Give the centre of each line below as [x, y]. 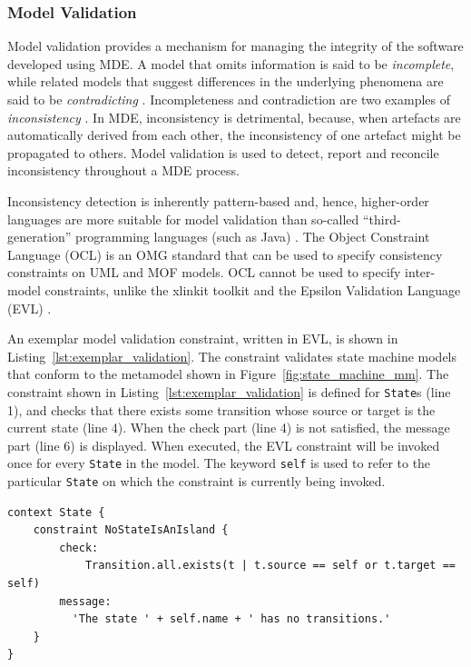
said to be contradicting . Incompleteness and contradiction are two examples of [229, 99]
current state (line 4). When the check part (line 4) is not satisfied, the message [229, 428]
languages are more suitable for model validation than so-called [183, 219]
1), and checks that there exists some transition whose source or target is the [221, 409]
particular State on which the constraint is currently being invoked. [196, 481]
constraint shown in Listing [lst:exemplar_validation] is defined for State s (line [229, 391]
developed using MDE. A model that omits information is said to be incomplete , [231, 63]
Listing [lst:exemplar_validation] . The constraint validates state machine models [232, 356]
